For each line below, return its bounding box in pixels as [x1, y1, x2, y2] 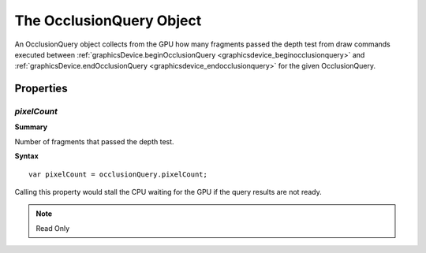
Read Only [35, 223, 70, 233]
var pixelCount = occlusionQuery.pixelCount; [28, 169, 208, 179]
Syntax [14, 151, 39, 161]
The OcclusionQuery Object [14, 12, 202, 29]
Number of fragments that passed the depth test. [14, 136, 174, 146]
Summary [14, 122, 47, 132]
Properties [14, 82, 68, 95]
